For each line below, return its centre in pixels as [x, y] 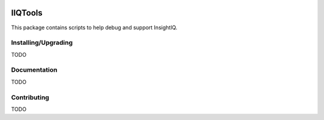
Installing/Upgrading [42, 43]
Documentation [34, 70]
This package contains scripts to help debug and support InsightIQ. [94, 27]
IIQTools [27, 13]
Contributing [30, 97]
